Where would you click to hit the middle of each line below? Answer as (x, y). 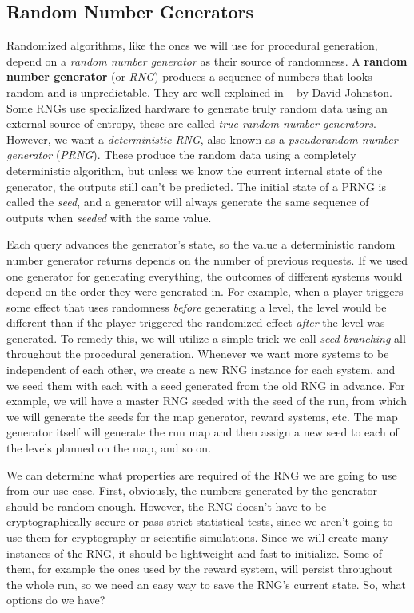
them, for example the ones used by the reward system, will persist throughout (200, 569)
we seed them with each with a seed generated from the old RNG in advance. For (206, 385)
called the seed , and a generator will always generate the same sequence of (188, 202)
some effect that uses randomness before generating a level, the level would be (197, 306)
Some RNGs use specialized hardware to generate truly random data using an (197, 107)
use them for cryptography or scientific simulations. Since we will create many (197, 537)
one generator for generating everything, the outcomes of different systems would (205, 275)
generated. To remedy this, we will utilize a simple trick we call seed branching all (206, 338)
